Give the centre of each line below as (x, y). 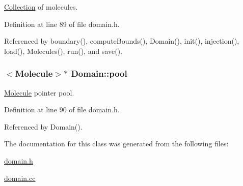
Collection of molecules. (41, 7)
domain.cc (20, 178)
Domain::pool (99, 73)
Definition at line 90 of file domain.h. (62, 110)
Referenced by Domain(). (43, 126)
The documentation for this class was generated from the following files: (116, 144)
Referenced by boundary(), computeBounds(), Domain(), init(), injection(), (122, 41)
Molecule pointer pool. (39, 92)
